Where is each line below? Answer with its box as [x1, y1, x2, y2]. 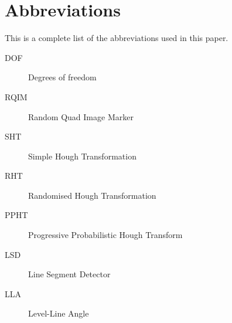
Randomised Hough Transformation [28, 189, 156, 201]
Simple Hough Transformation [28, 149, 137, 162]
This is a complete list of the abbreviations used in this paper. [5, 32, 228, 44]
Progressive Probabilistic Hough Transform [28, 229, 183, 241]
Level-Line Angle [28, 307, 89, 319]
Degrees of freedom [28, 71, 97, 83]
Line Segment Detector [28, 268, 111, 280]
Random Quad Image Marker [28, 110, 134, 123]
